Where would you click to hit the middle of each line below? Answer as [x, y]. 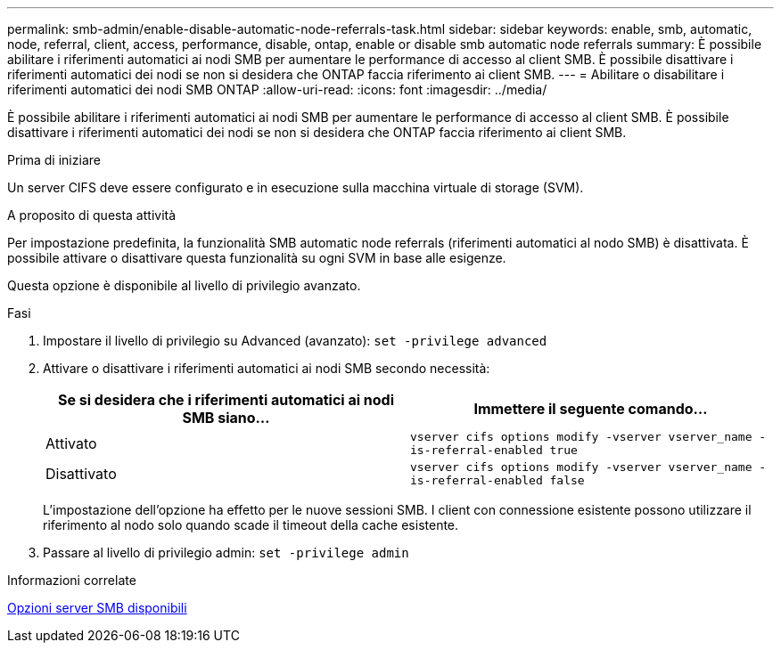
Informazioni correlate [72, 580]
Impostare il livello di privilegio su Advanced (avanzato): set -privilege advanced [295, 341]
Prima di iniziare [54, 160]
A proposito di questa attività [92, 215]
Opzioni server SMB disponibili [97, 608]
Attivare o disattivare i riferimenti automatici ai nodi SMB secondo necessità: [267, 368]
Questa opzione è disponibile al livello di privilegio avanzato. [184, 285]
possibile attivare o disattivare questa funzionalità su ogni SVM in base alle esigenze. [257, 258]
